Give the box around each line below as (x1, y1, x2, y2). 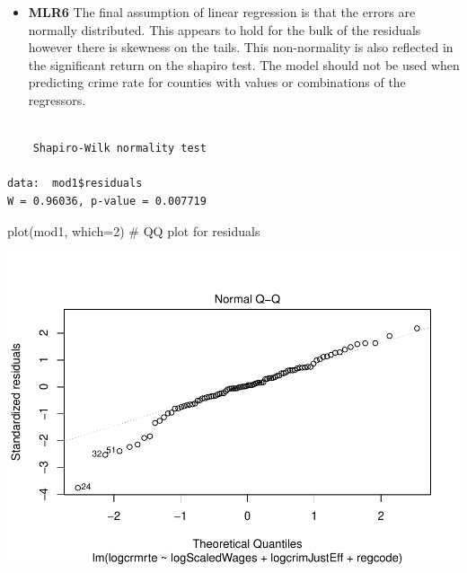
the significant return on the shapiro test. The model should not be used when (28, 55, 460, 74)
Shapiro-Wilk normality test (32, 142, 207, 155)
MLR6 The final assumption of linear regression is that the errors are (28, 3, 416, 21)
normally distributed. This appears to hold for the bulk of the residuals (28, 20, 421, 39)
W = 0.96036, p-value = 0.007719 (7, 194, 207, 207)
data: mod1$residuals (7, 177, 143, 190)
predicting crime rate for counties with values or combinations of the (28, 73, 406, 92)
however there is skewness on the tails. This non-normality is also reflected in (28, 38, 454, 57)
